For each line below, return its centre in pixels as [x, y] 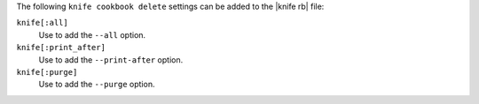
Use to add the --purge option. [97, 85]
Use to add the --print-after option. [111, 59]
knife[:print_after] [61, 48]
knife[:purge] [47, 72]
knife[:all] [42, 23]
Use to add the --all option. [92, 34]
